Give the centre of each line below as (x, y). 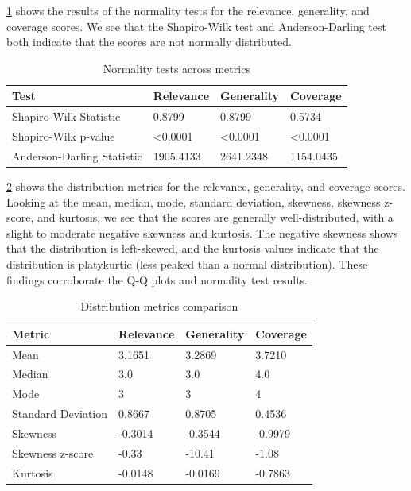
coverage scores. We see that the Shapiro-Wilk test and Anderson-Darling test (196, 26)
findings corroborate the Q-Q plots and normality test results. (157, 279)
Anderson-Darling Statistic (77, 155)
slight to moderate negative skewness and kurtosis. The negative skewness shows (202, 232)
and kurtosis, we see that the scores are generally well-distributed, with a (215, 217)
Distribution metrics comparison (159, 306)
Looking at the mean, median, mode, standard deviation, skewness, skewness (194, 201)
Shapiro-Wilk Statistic (66, 116)
